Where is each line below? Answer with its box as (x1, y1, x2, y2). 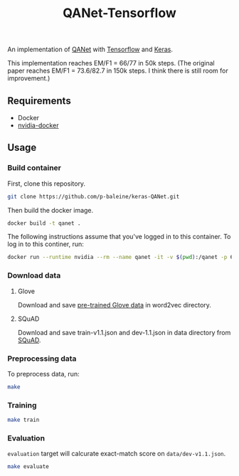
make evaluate (7, 463, 50, 470)
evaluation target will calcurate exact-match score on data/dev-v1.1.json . (7, 450, 226, 458)
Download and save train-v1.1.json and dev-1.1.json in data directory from (17, 328, 231, 337)
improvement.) (7, 74, 51, 83)
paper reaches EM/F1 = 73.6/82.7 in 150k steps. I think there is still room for (7, 66, 229, 75)
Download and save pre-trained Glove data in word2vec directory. (17, 300, 212, 309)
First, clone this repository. (7, 179, 86, 188)
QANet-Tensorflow (63, 5, 176, 21)
